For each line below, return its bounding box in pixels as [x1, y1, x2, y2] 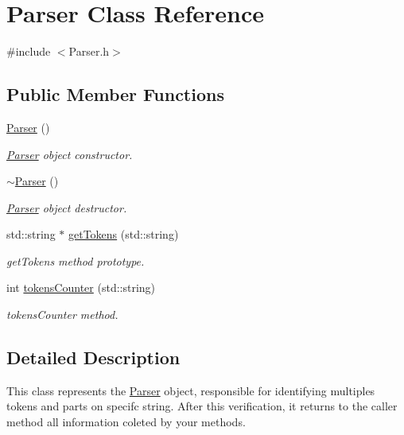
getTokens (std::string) [68, 226, 179, 243]
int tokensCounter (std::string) [6, 279, 156, 296]
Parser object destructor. [6, 199, 127, 216]
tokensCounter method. [6, 306, 118, 323]
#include [6, 43, 51, 60]
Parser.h [68, 43, 110, 60]
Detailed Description [6, 345, 181, 370]
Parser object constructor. [6, 146, 133, 162]
